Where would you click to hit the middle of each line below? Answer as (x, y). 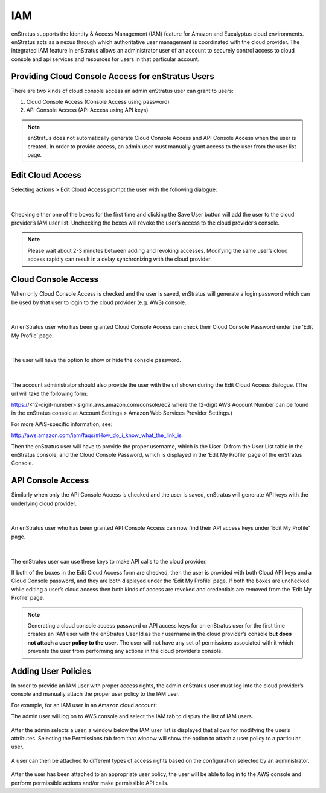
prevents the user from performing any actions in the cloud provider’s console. (125, 651)
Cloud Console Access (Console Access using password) (98, 102)
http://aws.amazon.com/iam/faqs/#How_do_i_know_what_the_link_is (97, 435)
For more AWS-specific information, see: (62, 424)
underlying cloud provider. (44, 503)
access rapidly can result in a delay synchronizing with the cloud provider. (120, 259)
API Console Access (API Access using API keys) (87, 110)
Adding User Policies (51, 671)
